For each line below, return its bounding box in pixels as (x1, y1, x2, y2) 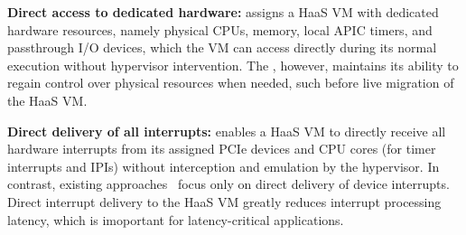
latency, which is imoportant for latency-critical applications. (7, 210, 344, 229)
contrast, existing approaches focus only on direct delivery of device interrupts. (7, 174, 450, 193)
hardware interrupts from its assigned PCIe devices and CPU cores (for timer (7, 139, 436, 158)
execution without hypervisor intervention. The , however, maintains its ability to (7, 55, 459, 74)
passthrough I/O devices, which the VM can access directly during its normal (7, 38, 437, 57)
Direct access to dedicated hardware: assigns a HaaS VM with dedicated (7, 3, 439, 21)
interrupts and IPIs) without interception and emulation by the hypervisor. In (7, 156, 440, 175)
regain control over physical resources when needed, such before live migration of (7, 73, 454, 92)
